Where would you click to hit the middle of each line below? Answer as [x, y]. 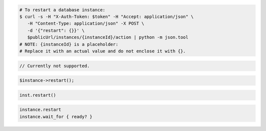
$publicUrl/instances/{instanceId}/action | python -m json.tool [108, 37]
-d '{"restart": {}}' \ [56, 30]
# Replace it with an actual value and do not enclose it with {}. [103, 51]
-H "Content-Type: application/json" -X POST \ [86, 24]
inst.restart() [38, 95]
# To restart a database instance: [62, 10]
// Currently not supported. [55, 66]
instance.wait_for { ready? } [56, 116]
